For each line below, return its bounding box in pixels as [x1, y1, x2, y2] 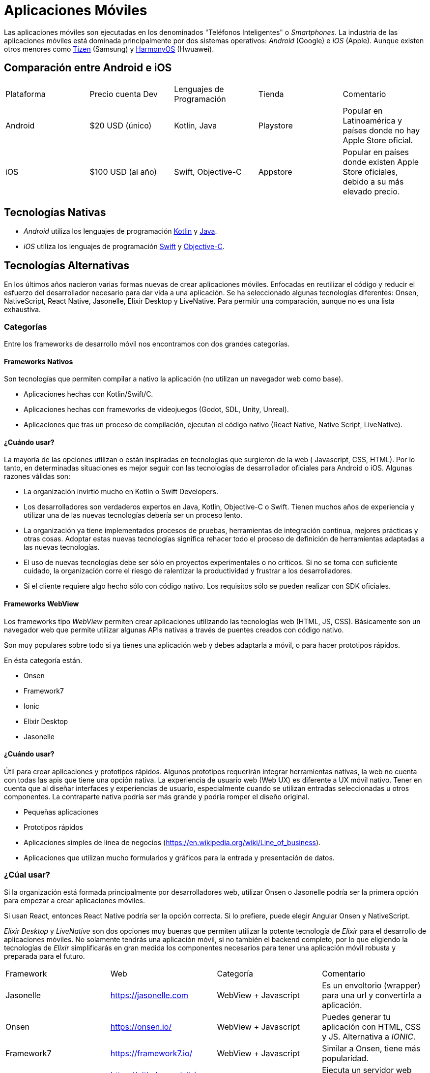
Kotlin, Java [174, 120, 217, 130]
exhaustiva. [4, 305, 41, 314]
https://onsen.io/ [110, 1021, 172, 1032]
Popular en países [343, 147, 409, 157]
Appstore [258, 166, 292, 177]
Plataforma [5, 89, 46, 99]
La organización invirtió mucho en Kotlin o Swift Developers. [24, 487, 219, 496]
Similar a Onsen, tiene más [322, 1043, 421, 1053]
